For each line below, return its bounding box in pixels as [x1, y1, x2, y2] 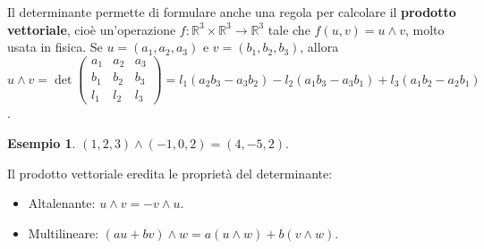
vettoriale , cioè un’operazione [7, 20, 176, 38]
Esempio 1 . [7, 133, 76, 152]
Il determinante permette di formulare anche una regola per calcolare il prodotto [7, 3, 456, 21]
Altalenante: [28, 194, 96, 212]
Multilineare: [28, 223, 99, 242]
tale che [267, 20, 310, 38]
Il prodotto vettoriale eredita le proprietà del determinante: [7, 163, 333, 182]
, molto [404, 20, 445, 38]
